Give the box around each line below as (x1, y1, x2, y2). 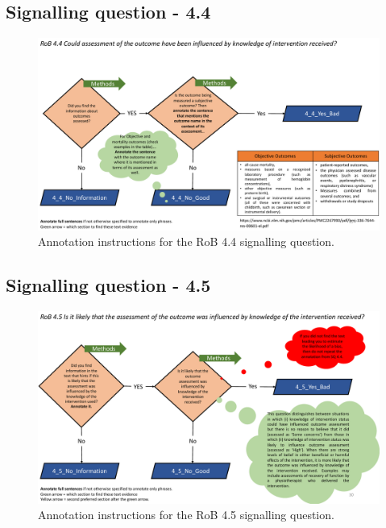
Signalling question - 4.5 (6, 272, 211, 297)
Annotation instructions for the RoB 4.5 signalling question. (38, 506, 334, 523)
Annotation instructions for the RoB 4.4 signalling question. (38, 233, 334, 250)
